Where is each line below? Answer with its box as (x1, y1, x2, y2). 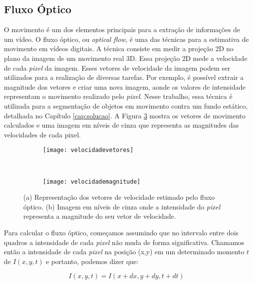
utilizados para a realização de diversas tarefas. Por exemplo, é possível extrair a (4, 72, 244, 82)
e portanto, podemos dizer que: (46, 256, 139, 266)
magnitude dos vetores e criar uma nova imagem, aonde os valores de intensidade (4, 81, 246, 92)
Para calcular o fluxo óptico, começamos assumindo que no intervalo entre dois (4, 227, 239, 238)
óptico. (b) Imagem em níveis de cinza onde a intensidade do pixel (23, 201, 220, 211)
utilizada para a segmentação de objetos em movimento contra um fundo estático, (4, 100, 248, 111)
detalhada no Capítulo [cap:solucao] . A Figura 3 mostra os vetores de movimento (4, 110, 246, 120)
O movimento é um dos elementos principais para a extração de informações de (4, 24, 240, 35)
